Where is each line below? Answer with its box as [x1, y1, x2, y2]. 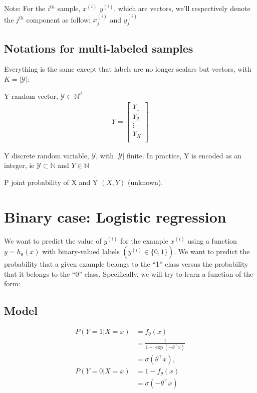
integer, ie [4, 160, 35, 170]
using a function [187, 235, 237, 246]
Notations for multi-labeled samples [4, 40, 193, 56]
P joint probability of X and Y [4, 176, 98, 187]
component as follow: [26, 14, 91, 25]
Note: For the [4, 3, 46, 13]
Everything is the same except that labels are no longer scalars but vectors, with [4, 64, 251, 74]
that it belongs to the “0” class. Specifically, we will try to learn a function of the [4, 268, 253, 279]
